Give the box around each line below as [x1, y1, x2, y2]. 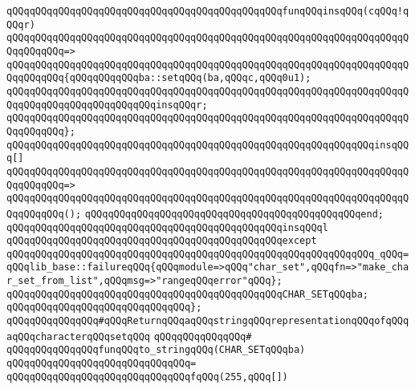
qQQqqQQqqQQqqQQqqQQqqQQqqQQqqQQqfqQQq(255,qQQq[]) [6, 371, 288, 383]
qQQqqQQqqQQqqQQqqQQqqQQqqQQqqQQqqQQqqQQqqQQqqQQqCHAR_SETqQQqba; [6, 288, 369, 300]
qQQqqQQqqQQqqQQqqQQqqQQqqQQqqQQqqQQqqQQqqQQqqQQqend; [84, 208, 384, 220]
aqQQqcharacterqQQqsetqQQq [6, 330, 150, 342]
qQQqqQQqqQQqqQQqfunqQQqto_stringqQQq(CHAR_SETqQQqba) [6, 344, 306, 356]
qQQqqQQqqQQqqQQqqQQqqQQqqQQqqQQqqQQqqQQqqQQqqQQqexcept [6, 235, 317, 247]
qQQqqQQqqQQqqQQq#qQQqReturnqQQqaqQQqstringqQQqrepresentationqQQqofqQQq [6, 315, 409, 327]
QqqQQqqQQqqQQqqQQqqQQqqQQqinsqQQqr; [6, 99, 208, 111]
